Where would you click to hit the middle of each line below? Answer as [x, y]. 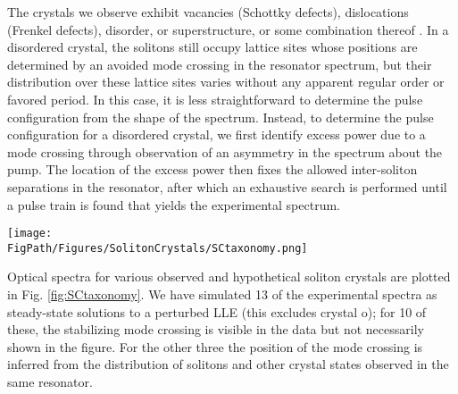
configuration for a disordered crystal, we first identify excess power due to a [217, 134]
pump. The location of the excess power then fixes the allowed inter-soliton [212, 169]
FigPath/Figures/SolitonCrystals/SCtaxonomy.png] [158, 248]
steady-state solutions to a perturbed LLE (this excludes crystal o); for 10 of [217, 311]
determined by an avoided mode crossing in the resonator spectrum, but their [220, 64]
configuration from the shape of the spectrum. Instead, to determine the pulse [221, 117]
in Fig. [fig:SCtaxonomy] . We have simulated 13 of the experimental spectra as [222, 294]
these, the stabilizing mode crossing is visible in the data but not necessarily [216, 329]
